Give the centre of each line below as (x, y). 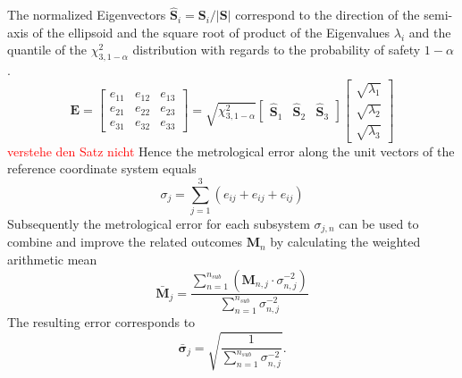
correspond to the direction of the (328, 15)
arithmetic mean (52, 259)
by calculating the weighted (345, 242)
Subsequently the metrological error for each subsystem (159, 223)
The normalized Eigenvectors (87, 15)
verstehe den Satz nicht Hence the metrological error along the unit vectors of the (231, 151)
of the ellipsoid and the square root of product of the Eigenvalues (211, 32)
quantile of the (47, 50)
